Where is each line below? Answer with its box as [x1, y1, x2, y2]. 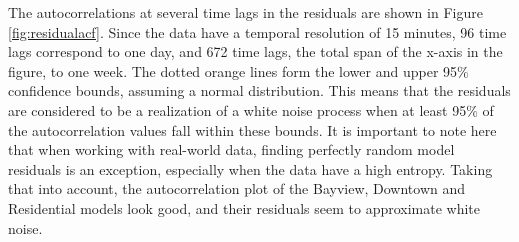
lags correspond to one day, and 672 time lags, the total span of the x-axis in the [8, 41, 503, 62]
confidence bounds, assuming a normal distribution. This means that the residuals [8, 80, 511, 101]
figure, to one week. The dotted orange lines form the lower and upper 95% [8, 60, 469, 81]
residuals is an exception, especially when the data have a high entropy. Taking [8, 158, 493, 179]
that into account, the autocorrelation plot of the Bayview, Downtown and [8, 178, 466, 199]
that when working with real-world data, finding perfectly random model [8, 139, 455, 160]
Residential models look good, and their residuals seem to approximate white [8, 197, 481, 218]
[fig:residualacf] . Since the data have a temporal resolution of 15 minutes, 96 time [8, 21, 507, 42]
